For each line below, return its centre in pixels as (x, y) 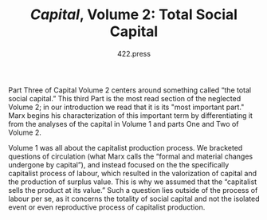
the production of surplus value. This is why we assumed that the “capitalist (133, 182)
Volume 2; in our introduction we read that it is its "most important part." (126, 107)
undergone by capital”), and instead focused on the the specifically (119, 164)
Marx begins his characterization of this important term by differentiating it (131, 115)
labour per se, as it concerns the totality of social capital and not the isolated (134, 198)
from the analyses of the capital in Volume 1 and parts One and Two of (124, 124)
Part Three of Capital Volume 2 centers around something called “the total (130, 90)
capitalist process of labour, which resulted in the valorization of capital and (133, 173)
